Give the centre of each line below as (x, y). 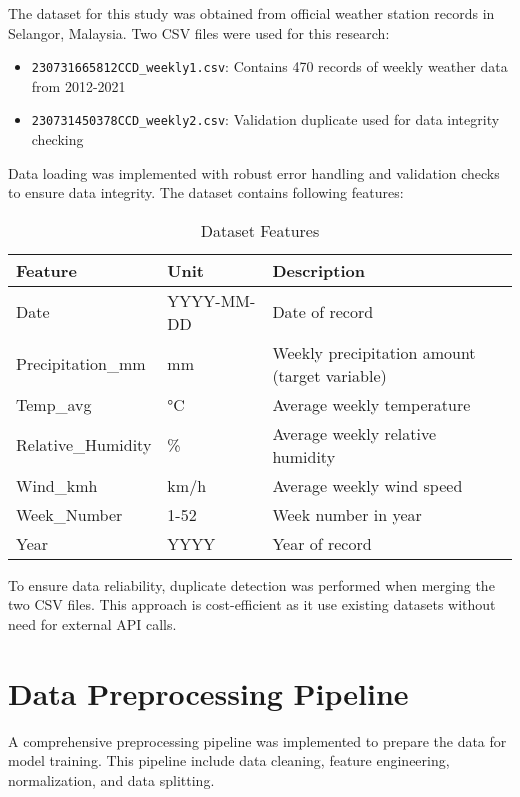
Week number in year (347, 514)
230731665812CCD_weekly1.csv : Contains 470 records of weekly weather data (269, 66)
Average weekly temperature (371, 404)
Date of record (323, 312)
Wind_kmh (57, 485)
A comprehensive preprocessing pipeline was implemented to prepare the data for (257, 740)
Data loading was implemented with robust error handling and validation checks (254, 172)
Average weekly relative (354, 433)
